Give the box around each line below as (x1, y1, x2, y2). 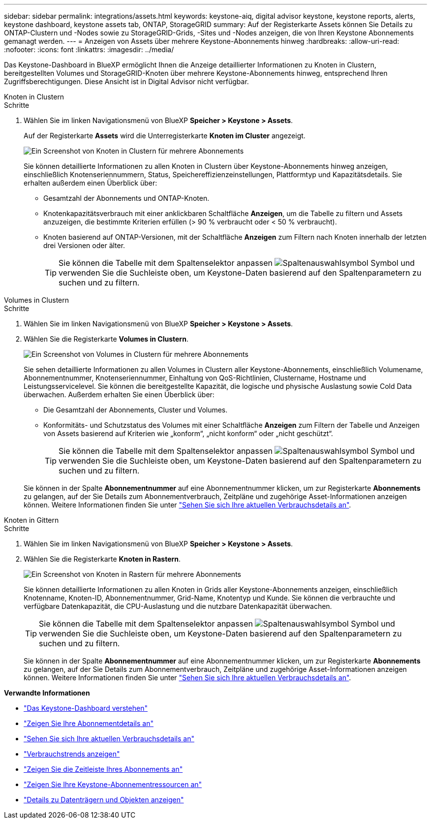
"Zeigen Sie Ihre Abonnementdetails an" (24, 719, 154, 728)
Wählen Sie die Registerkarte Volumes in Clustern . (24, 335, 188, 343)
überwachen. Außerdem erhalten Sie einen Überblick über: (24, 390, 215, 399)
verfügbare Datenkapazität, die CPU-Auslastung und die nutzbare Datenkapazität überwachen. (24, 602, 332, 610)
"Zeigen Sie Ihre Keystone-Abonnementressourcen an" (24, 780, 202, 789)
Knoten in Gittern (4, 516, 59, 524)
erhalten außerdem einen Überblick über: (24, 179, 157, 187)
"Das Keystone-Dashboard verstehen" (24, 704, 148, 712)
